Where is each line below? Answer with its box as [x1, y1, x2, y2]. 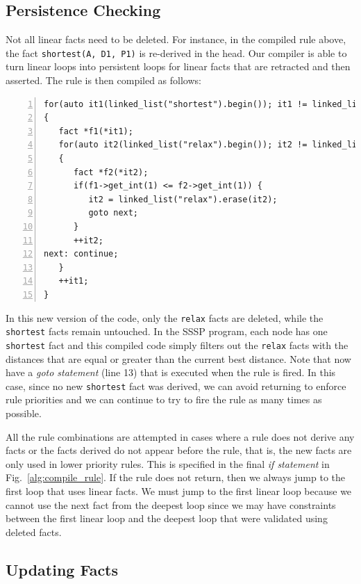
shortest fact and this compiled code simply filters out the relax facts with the [6, 337, 349, 352]
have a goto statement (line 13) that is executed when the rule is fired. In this [6, 365, 336, 380]
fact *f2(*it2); [73, 167, 149, 177]
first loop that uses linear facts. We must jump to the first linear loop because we [6, 483, 352, 498]
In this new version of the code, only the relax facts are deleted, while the [6, 310, 324, 325]
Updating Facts [6, 558, 119, 580]
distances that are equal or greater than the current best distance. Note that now [6, 351, 351, 366]
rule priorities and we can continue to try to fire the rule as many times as [6, 392, 322, 407]
